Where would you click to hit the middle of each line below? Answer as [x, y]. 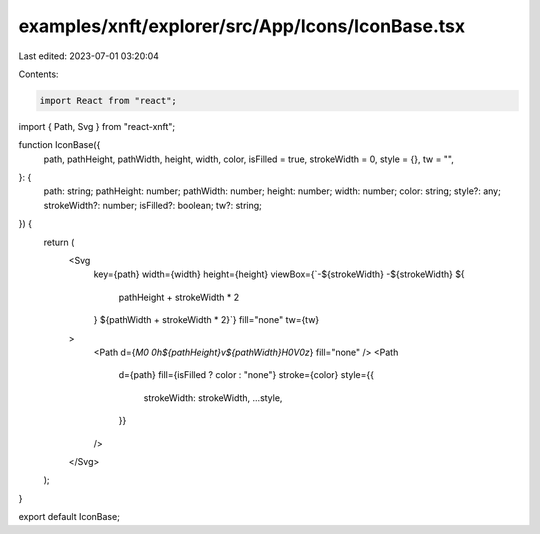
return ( [59, 242]
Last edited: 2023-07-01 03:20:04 [89, 56]
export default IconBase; [69, 517]
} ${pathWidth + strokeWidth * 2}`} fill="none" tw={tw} [206, 320]
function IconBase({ [59, 145]
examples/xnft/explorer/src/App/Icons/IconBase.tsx [242, 26]
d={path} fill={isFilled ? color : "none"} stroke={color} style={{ [246, 375]
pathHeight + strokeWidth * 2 [179, 297]
